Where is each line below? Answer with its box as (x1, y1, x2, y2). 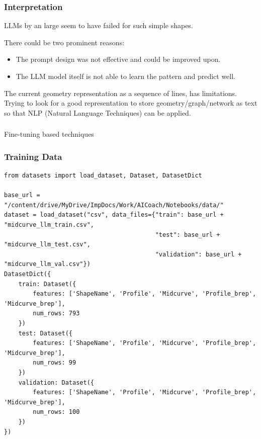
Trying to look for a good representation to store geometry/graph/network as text (4, 98, 257, 108)
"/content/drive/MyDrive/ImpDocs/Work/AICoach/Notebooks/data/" (4, 201, 224, 209)
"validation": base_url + (155, 250, 242, 258)
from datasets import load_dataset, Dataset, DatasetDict (4, 172, 202, 180)
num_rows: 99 (33, 359, 76, 367)
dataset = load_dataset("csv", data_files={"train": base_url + (4, 211, 224, 219)
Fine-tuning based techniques (4, 129, 94, 139)
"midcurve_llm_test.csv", (4, 241, 91, 248)
